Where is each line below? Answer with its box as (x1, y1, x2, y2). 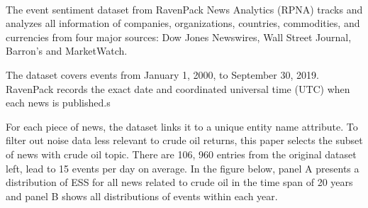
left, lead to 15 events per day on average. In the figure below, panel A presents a (6, 160, 359, 175)
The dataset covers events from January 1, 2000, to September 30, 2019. (6, 67, 319, 82)
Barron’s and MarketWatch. (6, 43, 128, 58)
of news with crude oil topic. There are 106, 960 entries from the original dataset (6, 146, 357, 161)
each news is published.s (6, 95, 111, 110)
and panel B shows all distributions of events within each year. (6, 188, 278, 203)
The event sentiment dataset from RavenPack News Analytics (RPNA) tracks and (6, 1, 363, 16)
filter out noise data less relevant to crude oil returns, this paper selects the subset (6, 133, 363, 148)
